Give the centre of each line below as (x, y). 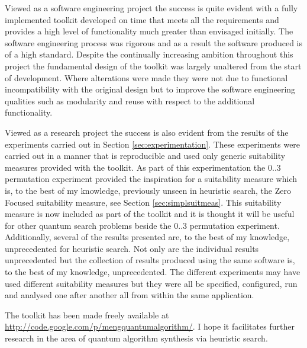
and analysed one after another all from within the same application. (130, 295)
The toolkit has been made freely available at (87, 315)
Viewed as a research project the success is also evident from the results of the (147, 132)
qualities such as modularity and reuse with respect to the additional (130, 100)
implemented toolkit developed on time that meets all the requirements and (142, 19)
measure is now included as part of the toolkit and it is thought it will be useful (150, 214)
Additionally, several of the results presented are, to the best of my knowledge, (147, 237)
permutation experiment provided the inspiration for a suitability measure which (151, 179)
